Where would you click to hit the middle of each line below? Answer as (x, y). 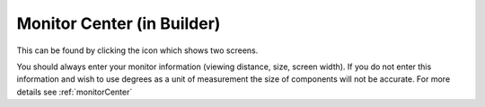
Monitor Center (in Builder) (119, 23)
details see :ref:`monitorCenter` (75, 92)
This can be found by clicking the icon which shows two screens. (137, 50)
